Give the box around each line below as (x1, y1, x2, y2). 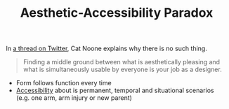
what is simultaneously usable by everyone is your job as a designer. (22, 65, 222, 74)
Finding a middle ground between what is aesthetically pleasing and (22, 58, 221, 66)
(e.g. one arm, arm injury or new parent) (15, 94, 132, 102)
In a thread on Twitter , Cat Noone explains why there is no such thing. (6, 44, 207, 53)
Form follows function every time (15, 79, 112, 87)
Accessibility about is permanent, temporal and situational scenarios (15, 86, 214, 95)
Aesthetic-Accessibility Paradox (20, 5, 214, 21)
